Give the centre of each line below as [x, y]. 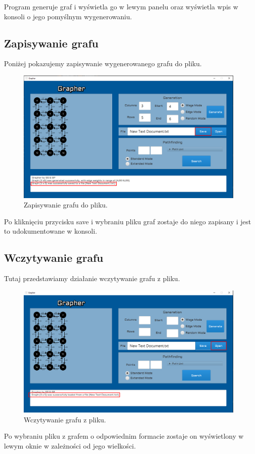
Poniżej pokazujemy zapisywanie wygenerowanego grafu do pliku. [103, 63]
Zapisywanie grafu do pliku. [66, 205]
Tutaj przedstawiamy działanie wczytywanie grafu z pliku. [92, 278]
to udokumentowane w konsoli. [51, 231]
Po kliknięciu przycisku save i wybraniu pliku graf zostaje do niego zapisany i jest [128, 221]
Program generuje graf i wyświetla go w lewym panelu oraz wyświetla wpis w [121, 6]
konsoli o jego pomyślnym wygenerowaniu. [68, 16]
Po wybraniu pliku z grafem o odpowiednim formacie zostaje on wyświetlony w [124, 436]
